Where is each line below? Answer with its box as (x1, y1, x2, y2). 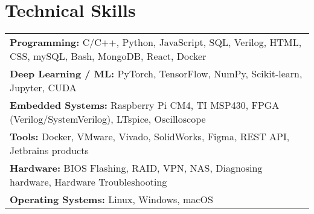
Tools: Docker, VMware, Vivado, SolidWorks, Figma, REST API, (10, 129, 290, 144)
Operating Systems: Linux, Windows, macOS (10, 192, 213, 207)
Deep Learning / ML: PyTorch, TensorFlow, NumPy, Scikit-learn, (10, 66, 303, 81)
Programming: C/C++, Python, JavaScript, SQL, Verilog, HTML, (10, 35, 302, 50)
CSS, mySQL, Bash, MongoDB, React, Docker (10, 49, 207, 63)
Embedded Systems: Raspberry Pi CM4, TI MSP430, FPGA (10, 98, 280, 112)
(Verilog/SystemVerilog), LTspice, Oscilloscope (10, 112, 206, 126)
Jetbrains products (10, 143, 89, 158)
